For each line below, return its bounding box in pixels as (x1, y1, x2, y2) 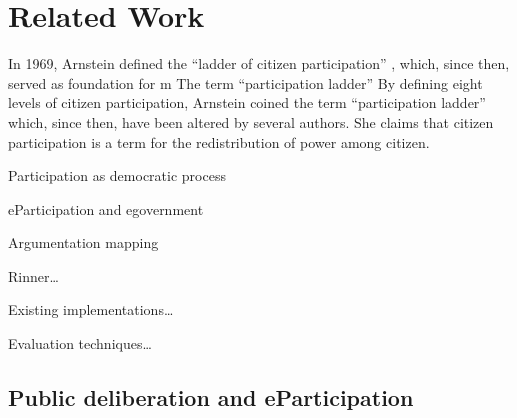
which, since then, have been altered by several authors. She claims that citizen (8, 111, 494, 132)
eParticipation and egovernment (8, 198, 204, 219)
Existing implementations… (8, 299, 174, 320)
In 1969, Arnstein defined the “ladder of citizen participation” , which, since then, (8, 53, 510, 74)
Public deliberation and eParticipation (8, 382, 414, 413)
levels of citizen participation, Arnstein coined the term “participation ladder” (8, 92, 486, 113)
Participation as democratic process (8, 165, 226, 186)
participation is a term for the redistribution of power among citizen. (8, 131, 430, 152)
